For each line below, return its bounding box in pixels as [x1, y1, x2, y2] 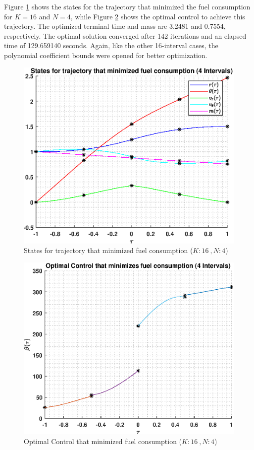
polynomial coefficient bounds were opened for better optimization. [4, 50, 207, 60]
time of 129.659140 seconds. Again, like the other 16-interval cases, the [4, 40, 218, 51]
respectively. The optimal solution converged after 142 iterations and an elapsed [4, 30, 247, 41]
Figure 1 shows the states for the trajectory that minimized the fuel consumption [4, 1, 251, 11]
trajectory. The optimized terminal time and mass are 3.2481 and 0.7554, [4, 21, 226, 31]
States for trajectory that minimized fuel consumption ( [24, 245, 193, 256]
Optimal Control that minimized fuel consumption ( [24, 436, 182, 446]
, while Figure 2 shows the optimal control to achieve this [70, 11, 245, 21]
